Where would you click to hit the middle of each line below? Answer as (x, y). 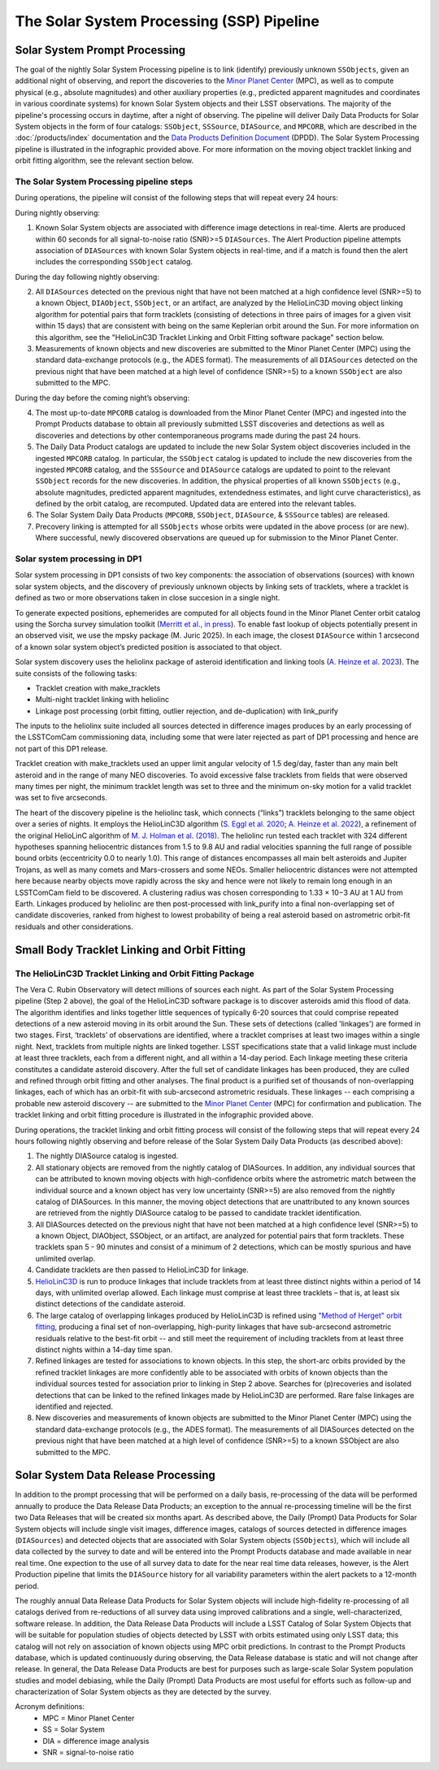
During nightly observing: (58, 212)
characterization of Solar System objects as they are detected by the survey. (143, 1692)
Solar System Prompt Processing (100, 50)
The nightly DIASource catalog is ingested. (107, 1156)
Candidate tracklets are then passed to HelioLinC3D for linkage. (142, 1270)
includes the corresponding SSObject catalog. (114, 262)
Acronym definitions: (50, 1707)
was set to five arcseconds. (61, 798)
